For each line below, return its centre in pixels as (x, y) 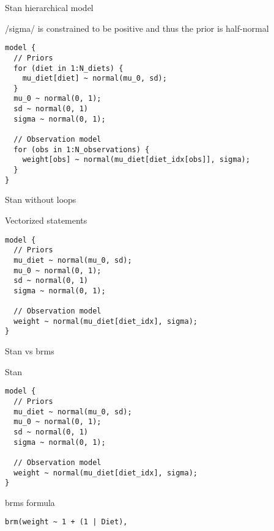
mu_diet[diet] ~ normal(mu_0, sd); (94, 79)
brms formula (30, 502)
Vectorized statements (46, 220)
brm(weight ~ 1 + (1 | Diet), (66, 522)
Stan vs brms (30, 351)
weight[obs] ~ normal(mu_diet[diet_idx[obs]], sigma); (136, 160)
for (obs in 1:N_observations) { (82, 149)
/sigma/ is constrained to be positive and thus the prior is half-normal (137, 28)
